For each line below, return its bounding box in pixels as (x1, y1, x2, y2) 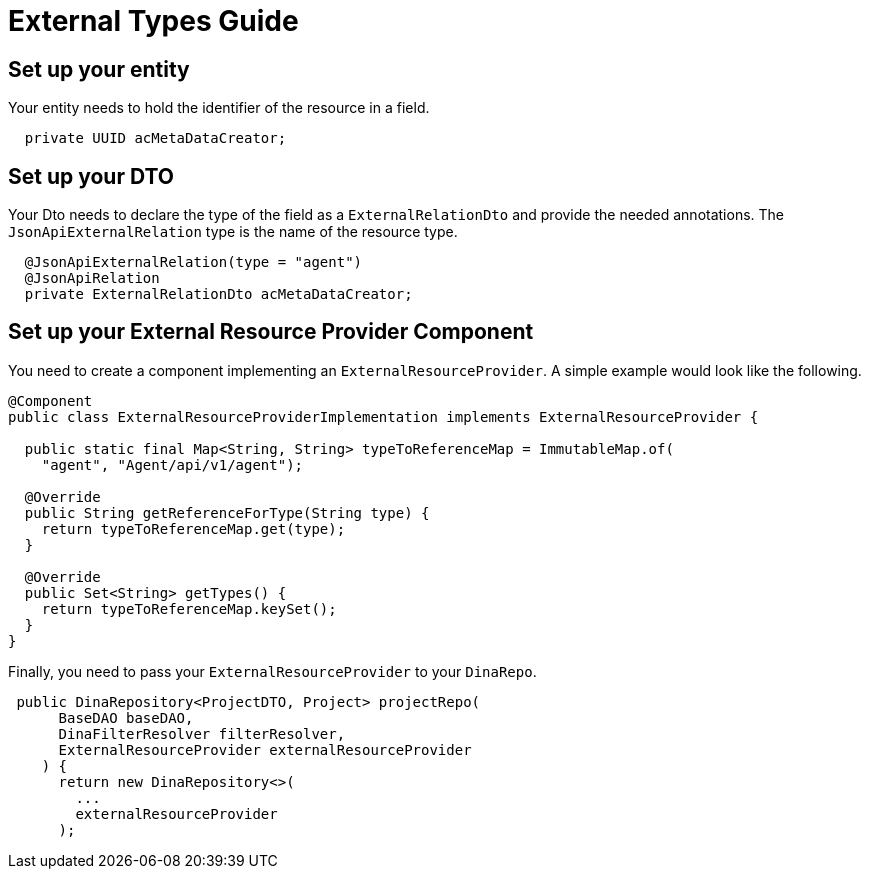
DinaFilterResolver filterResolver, (58, 725, 346, 742)
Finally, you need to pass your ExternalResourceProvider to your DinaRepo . (8, 662, 537, 680)
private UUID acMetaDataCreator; (24, 130, 287, 147)
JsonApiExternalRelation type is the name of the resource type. (8, 223, 458, 241)
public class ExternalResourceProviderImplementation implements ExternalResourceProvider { (8, 408, 759, 425)
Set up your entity (8, 56, 190, 82)
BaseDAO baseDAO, (58, 709, 194, 726)
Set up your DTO (8, 163, 174, 189)
